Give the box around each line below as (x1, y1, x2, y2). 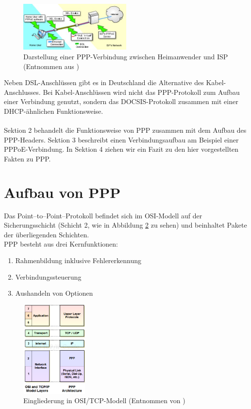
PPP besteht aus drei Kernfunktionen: (4, 239, 118, 249)
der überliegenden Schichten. (4, 229, 89, 239)
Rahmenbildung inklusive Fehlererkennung (15, 255, 142, 265)
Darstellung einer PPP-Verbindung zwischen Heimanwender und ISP (23, 51, 228, 61)
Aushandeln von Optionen (15, 288, 93, 298)
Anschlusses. (4, 87, 41, 97)
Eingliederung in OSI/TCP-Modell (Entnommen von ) (23, 395, 185, 406)
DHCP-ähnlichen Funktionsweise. (4, 106, 103, 116)
